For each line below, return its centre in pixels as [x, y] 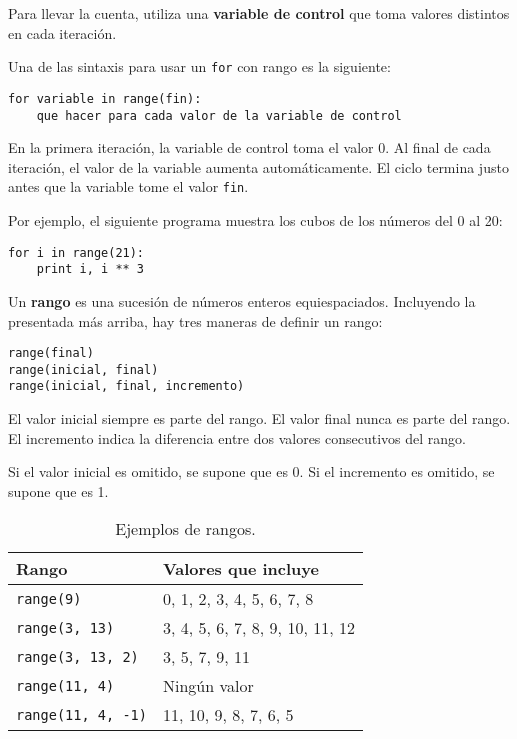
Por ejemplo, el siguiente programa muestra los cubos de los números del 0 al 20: [255, 220]
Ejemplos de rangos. [185, 529]
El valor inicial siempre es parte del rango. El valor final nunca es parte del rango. [259, 418]
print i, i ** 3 [90, 269]
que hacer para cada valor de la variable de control [219, 115]
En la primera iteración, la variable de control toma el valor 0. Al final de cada [249, 147]
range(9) [49, 598]
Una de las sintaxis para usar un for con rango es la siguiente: [199, 66]
